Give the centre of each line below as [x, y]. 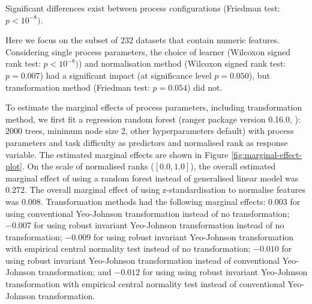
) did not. [205, 87]
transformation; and [75, 272]
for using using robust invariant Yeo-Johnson [225, 272]
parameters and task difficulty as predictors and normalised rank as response [147, 142]
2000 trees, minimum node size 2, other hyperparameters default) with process [150, 131]
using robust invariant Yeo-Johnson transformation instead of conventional [142, 260]
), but [259, 75]
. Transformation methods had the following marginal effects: [153, 201]
